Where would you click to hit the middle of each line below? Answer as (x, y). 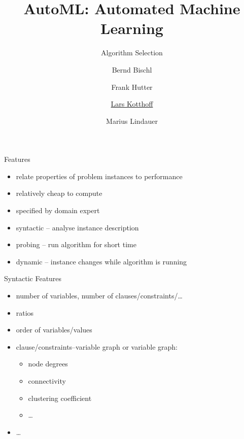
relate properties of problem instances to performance (99, 176)
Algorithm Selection (132, 53)
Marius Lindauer (132, 121)
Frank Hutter (132, 87)
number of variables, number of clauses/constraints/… (99, 296)
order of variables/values (54, 330)
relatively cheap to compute (59, 193)
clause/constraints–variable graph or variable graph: (97, 346)
